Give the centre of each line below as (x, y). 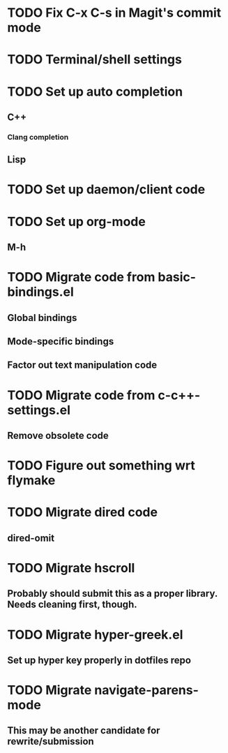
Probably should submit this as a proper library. (113, 594)
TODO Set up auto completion (95, 91)
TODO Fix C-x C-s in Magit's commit (114, 13)
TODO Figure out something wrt (101, 466)
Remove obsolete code (58, 435)
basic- (177, 277)
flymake (31, 480)
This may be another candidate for (84, 731)
